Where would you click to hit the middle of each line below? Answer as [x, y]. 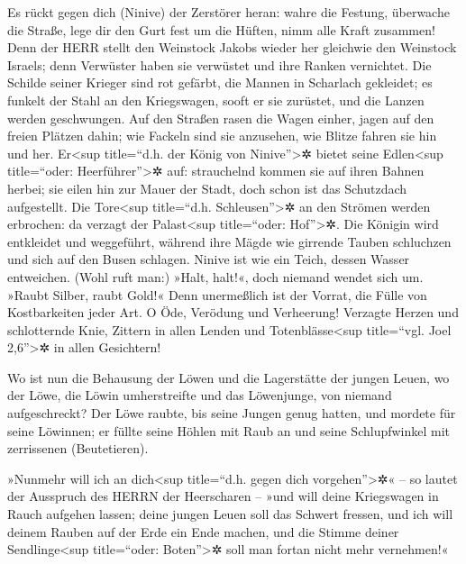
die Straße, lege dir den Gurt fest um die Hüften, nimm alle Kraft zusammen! [221, 29]
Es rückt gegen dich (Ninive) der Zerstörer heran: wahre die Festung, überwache [228, 12]
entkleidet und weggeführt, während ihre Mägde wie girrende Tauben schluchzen [229, 241]
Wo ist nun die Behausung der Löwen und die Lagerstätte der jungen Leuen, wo [228, 377]
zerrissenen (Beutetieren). [78, 448]
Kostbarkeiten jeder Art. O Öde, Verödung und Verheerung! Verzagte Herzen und [233, 312]
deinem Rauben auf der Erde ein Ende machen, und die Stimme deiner [203, 531]
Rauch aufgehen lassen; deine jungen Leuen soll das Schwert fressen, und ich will [230, 514]
